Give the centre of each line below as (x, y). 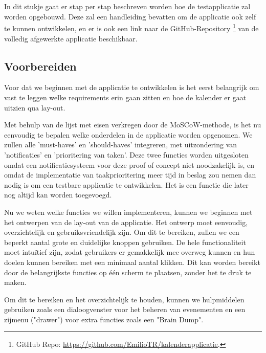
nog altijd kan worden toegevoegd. (58, 195)
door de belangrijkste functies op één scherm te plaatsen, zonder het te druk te (128, 272)
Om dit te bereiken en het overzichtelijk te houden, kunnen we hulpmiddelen (124, 299)
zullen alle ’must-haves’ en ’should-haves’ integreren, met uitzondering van (121, 145)
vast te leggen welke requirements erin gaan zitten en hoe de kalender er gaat (125, 97)
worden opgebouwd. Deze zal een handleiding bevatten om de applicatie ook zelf (130, 16)
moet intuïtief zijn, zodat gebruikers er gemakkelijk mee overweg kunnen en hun (130, 252)
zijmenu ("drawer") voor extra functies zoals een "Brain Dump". (104, 319)
